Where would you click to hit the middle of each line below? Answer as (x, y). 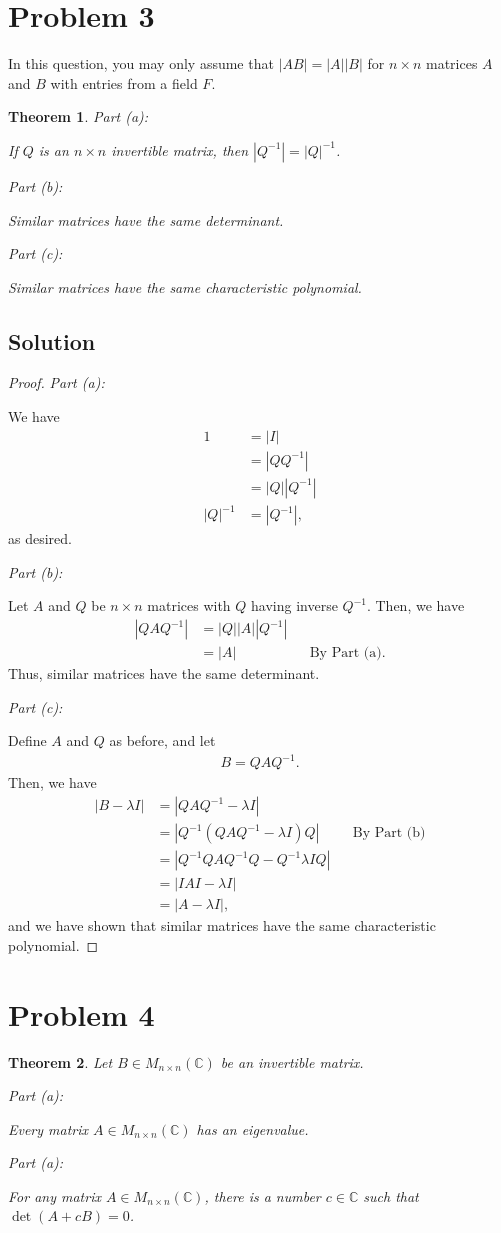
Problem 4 (81, 1013)
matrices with (189, 605)
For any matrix (54, 1195)
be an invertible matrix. (292, 1061)
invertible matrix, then (180, 149)
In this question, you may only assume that (141, 63)
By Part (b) (389, 833)
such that (391, 1195)
